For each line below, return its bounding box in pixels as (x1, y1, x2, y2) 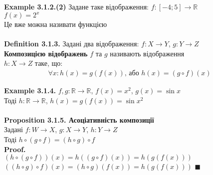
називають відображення (110, 48, 185, 58)
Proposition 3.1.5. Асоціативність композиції (4, 114, 154, 125)
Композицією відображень (4, 48, 88, 58)
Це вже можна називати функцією (4, 19, 107, 29)
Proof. (4, 144, 26, 154)
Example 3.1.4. (4, 85, 56, 96)
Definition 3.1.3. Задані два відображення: (4, 38, 139, 49)
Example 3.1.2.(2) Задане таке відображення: (4, 1, 149, 11)
